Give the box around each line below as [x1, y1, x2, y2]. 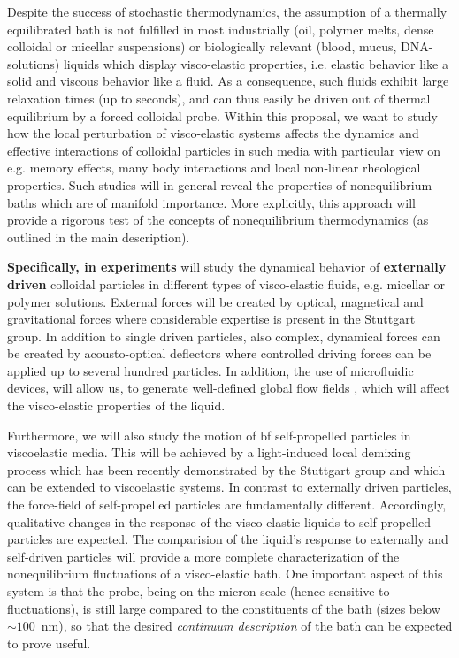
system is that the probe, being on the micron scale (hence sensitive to [7, 582, 390, 600]
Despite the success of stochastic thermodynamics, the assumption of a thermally [7, 3, 448, 20]
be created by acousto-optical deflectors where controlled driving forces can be [7, 344, 432, 363]
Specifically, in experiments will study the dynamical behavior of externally [7, 257, 447, 276]
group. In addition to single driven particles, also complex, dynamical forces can [7, 326, 440, 345]
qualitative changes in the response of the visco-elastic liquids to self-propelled [7, 512, 431, 531]
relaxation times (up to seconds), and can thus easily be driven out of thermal [7, 88, 431, 107]
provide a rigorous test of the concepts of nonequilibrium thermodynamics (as [7, 210, 429, 229]
